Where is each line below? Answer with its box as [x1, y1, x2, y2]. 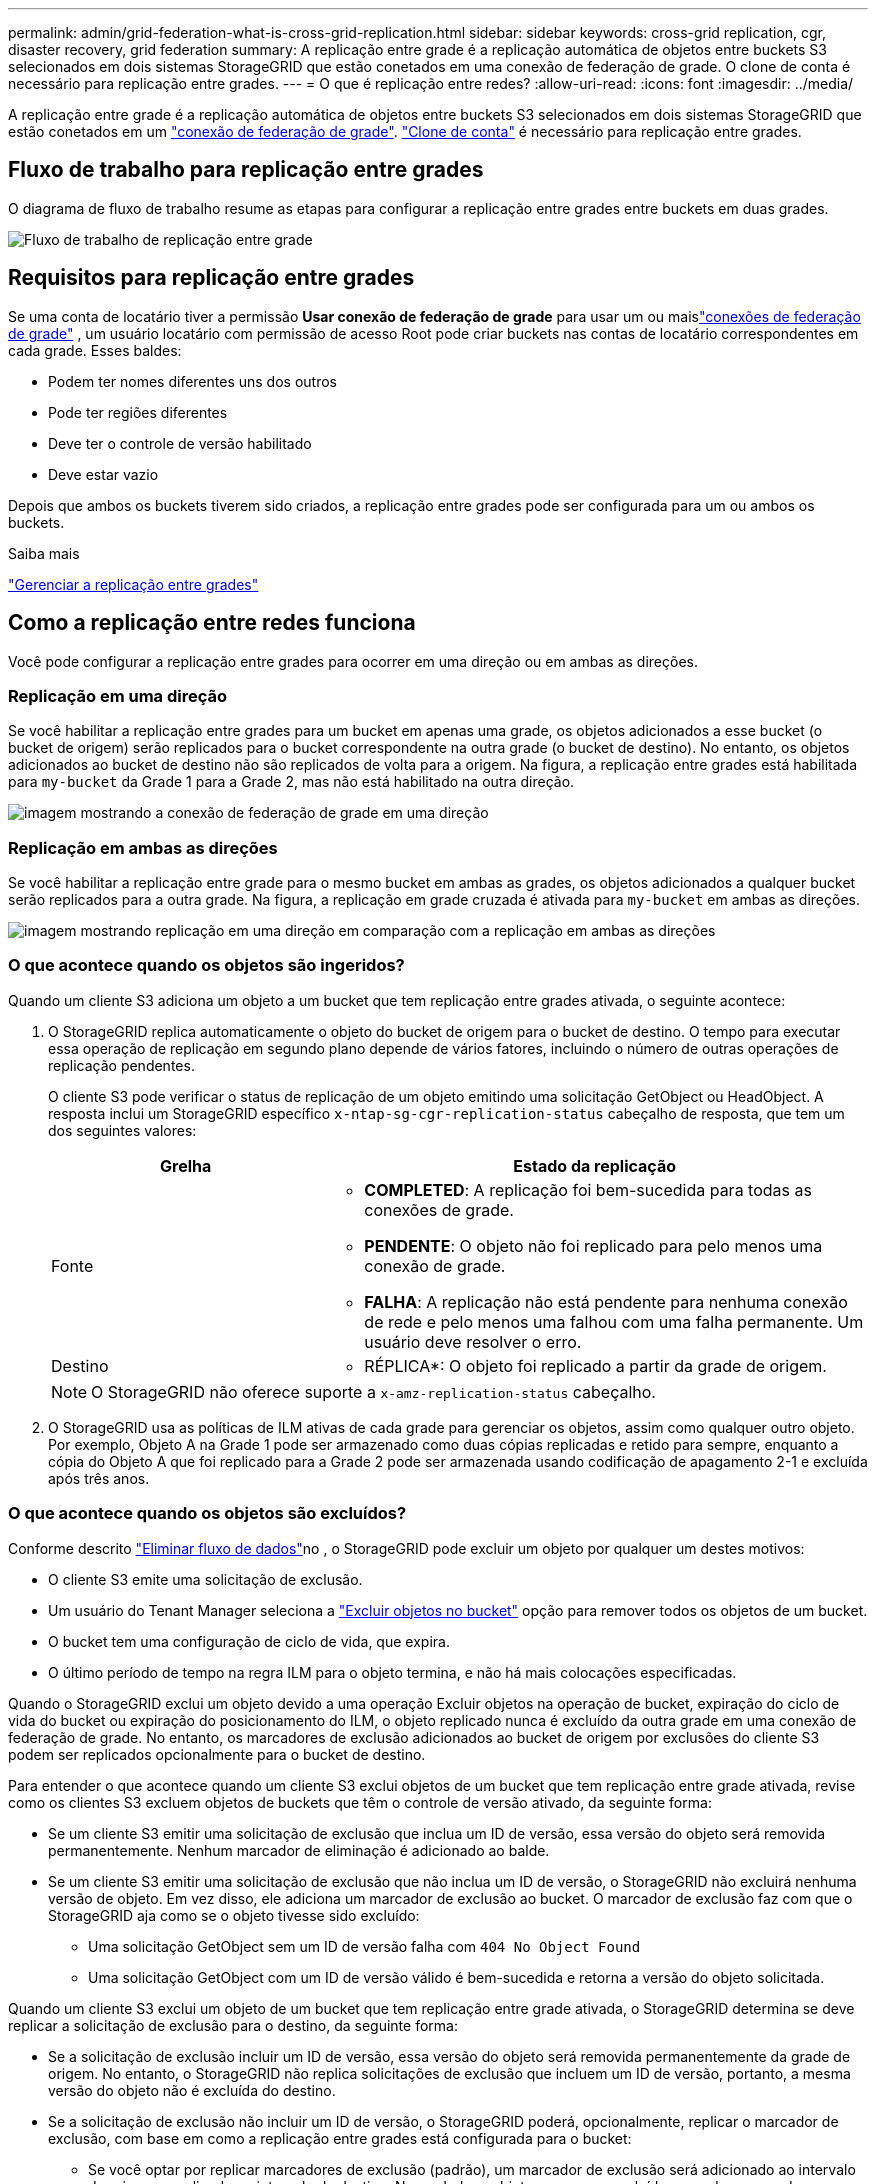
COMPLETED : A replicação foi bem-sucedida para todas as [364, 1179, 812, 1200]
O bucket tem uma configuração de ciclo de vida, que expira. [48, 1632, 450, 1650]
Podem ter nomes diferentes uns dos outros [48, 372, 337, 390]
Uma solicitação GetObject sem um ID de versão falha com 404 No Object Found [88, 1937, 641, 1955]
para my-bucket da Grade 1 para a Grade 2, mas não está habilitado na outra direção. [8, 773, 575, 791]
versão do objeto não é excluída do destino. [48, 2081, 336, 2099]
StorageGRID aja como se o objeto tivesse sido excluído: [48, 1906, 420, 1924]
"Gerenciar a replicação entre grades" [8, 575, 259, 593]
